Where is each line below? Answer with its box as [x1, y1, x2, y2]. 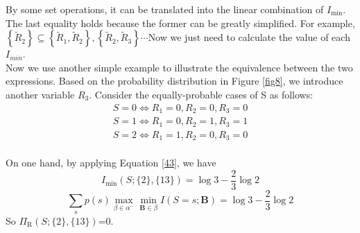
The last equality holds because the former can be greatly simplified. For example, [6, 15, 355, 30]
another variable [6, 87, 75, 101]
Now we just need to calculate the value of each [148, 30, 350, 44]
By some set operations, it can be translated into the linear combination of [6, 2, 324, 16]
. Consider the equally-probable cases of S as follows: [89, 87, 314, 101]
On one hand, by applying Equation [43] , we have [6, 155, 216, 170]
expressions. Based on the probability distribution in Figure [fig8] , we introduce [6, 74, 343, 88]
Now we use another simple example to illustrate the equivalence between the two [6, 60, 353, 74]
